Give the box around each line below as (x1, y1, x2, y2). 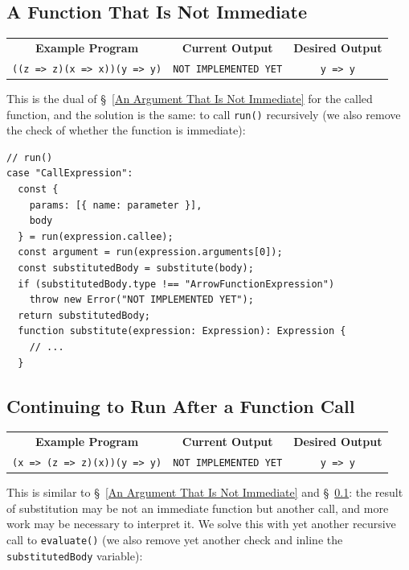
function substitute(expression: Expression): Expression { (18, 325, 346, 337)
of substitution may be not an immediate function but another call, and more (6, 499, 389, 516)
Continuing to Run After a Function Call (6, 393, 355, 418)
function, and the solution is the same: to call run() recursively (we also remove (6, 105, 401, 122)
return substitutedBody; (18, 309, 150, 321)
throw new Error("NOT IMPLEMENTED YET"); (29, 294, 254, 306)
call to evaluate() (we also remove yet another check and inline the (6, 531, 343, 547)
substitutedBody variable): (6, 547, 143, 564)
